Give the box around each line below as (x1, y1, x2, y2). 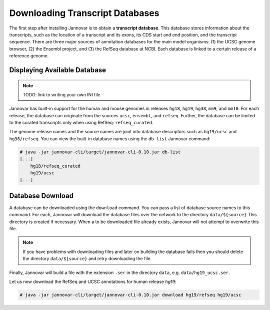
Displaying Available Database (9, 65, 106, 74)
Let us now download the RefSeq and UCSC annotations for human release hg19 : (9, 279, 176, 285)
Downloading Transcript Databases (9, 7, 159, 18)
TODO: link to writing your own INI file (22, 91, 100, 97)
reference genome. (9, 53, 49, 59)
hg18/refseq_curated (30, 163, 81, 169)
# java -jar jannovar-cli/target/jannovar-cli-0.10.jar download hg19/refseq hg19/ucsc (19, 292, 241, 298)
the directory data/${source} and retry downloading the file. (22, 256, 152, 262)
